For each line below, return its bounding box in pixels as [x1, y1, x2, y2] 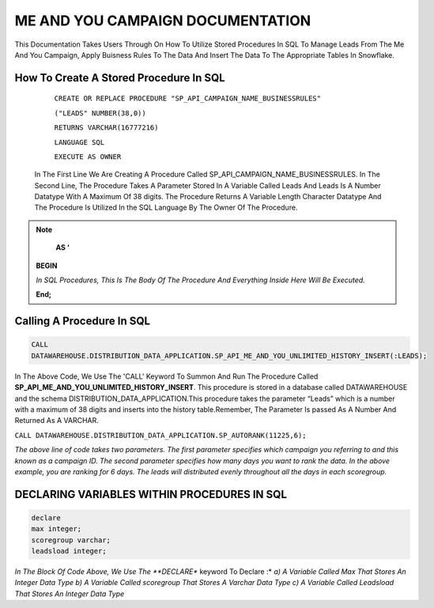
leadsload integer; [31, 546, 107, 556]
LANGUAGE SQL [54, 138, 105, 146]
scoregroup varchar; [31, 535, 111, 545]
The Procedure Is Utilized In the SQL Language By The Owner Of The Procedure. [34, 202, 298, 213]
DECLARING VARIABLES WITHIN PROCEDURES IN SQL [14, 487, 288, 501]
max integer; [31, 524, 82, 534]
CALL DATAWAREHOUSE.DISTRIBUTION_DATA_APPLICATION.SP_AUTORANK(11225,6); [14, 431, 308, 440]
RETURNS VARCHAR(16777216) [54, 123, 159, 132]
